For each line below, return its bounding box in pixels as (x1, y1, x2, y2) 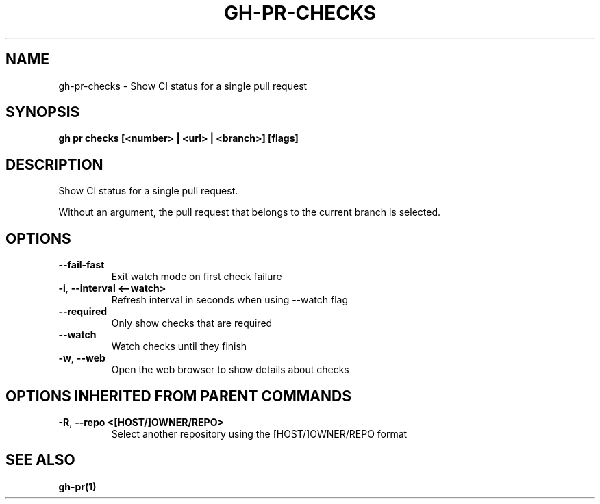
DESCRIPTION (5, 155, 103, 173)
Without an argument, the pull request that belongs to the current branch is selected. (58, 206, 441, 218)
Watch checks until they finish (111, 340, 247, 353)
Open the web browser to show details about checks (111, 364, 349, 376)
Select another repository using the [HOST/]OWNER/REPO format (111, 427, 408, 440)
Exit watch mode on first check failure (111, 270, 282, 283)
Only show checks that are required (111, 317, 273, 329)
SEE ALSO (5, 451, 75, 469)
